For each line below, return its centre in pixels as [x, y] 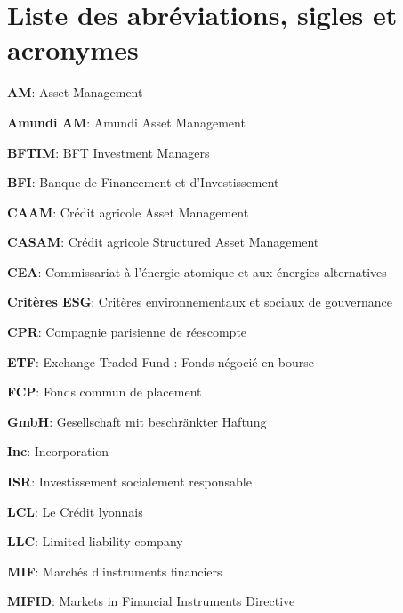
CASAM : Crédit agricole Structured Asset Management [163, 242]
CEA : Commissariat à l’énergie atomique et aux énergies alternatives [197, 271]
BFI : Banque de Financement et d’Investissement [143, 182]
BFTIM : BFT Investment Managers [109, 152]
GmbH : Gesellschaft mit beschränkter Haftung [137, 421]
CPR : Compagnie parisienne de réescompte [127, 332]
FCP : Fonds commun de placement [105, 392]
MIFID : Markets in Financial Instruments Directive [151, 601]
